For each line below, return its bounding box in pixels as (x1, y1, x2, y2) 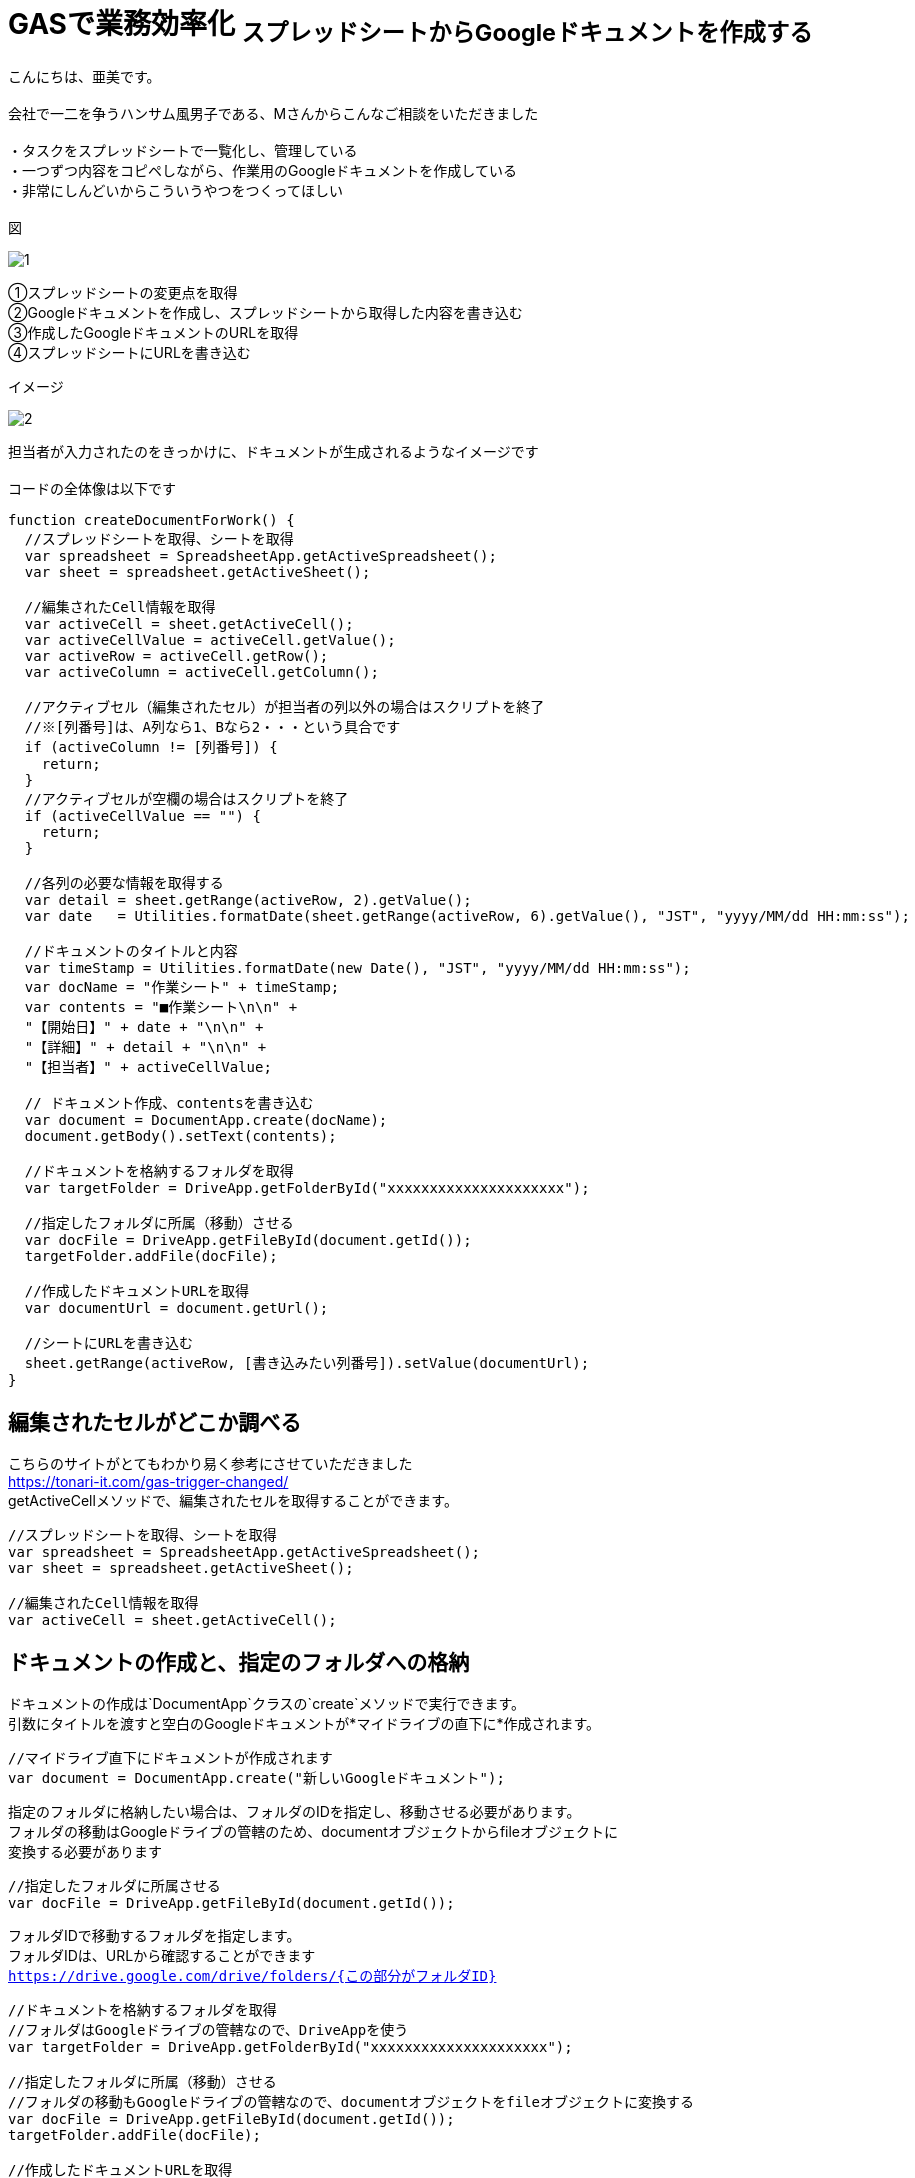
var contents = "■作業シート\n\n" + (24, 999, 298, 1016)
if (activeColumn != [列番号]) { (24, 739, 278, 756)
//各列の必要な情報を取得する (24, 875, 224, 892)
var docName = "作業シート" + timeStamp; (24, 979, 340, 996)
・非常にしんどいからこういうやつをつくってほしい (8, 182, 343, 200)
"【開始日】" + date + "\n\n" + (24, 1019, 264, 1036)
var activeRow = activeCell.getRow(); (24, 648, 329, 665)
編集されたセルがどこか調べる (8, 1409, 302, 1435)
